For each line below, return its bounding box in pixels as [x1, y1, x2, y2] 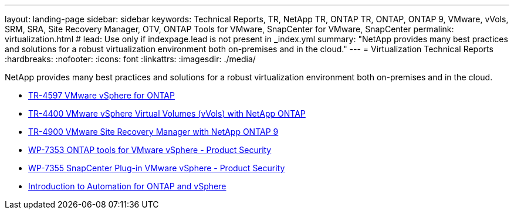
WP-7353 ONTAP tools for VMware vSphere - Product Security [28, 145, 272, 155]
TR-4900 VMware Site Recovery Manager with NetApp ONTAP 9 [28, 127, 279, 137]
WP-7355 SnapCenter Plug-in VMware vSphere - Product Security [28, 163, 285, 173]
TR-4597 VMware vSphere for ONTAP [28, 90, 175, 100]
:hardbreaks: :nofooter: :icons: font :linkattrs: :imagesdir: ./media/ [5, 54, 256, 64]
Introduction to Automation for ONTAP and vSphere [28, 181, 226, 191]
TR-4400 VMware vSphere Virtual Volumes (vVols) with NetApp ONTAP [28, 108, 306, 118]
